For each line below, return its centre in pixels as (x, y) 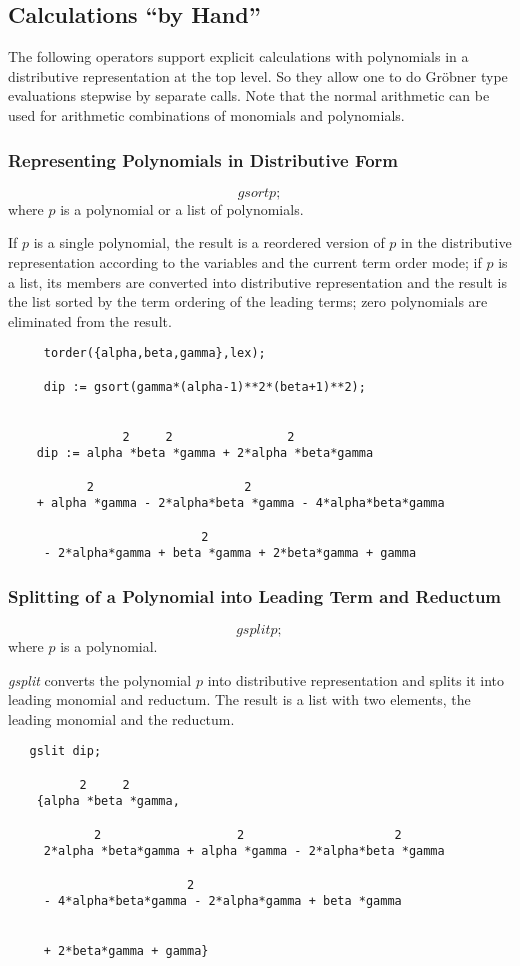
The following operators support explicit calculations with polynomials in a (238, 56)
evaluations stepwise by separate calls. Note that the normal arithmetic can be (249, 95)
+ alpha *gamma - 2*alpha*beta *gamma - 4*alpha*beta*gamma (240, 503)
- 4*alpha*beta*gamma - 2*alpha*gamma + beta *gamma (222, 901)
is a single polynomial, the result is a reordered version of (209, 242)
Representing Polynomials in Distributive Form (203, 159)
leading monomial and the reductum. (121, 718)
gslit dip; (65, 751)
